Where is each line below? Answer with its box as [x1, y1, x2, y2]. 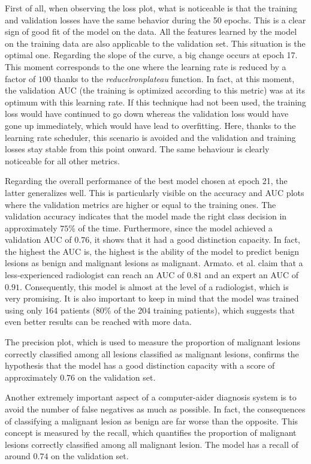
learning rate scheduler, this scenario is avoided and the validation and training [5, 131, 296, 143]
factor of [5, 72, 36, 85]
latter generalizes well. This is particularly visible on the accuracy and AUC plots [5, 186, 304, 198]
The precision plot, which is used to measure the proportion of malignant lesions [5, 336, 300, 348]
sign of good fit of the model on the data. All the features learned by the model [5, 25, 297, 38]
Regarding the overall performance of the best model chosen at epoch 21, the [5, 174, 288, 187]
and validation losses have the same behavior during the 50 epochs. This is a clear [5, 13, 306, 26]
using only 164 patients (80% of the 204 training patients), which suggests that [5, 303, 295, 316]
